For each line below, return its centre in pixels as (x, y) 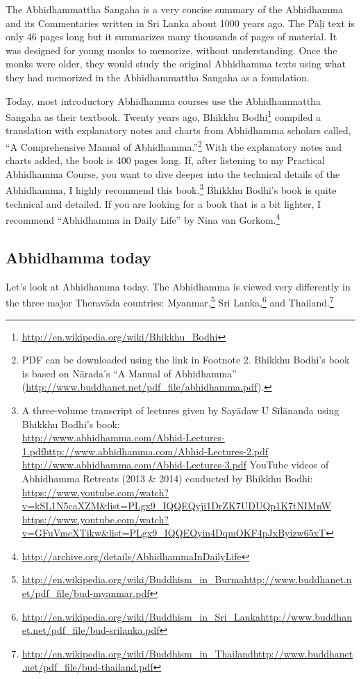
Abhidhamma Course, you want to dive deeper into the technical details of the (173, 173)
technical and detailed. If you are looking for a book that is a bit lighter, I (163, 203)
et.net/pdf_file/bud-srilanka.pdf (91, 630)
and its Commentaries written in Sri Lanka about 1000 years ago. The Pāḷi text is (180, 23)
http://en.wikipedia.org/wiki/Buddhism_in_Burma (133, 579)
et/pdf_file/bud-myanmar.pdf (86, 593)
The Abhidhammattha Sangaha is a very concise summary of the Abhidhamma (175, 9)
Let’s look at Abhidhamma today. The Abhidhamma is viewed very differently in (178, 286)
